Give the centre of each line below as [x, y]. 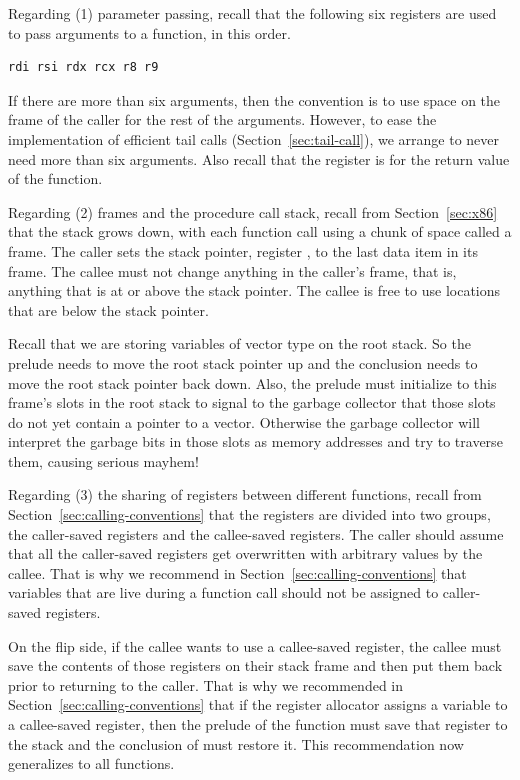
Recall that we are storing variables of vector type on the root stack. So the [239, 343]
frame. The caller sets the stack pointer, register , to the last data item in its [243, 250]
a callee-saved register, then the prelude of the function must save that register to [258, 724]
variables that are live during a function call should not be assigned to [223, 592]
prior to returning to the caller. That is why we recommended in [206, 684]
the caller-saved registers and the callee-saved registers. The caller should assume [256, 533]
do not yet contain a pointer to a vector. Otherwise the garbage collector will [244, 421]
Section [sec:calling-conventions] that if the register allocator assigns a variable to [258, 704]
